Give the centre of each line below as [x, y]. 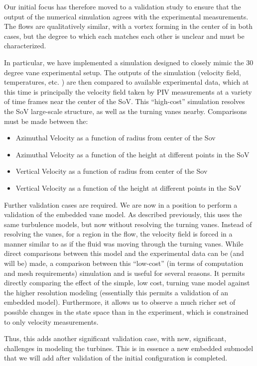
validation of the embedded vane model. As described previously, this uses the [123, 214]
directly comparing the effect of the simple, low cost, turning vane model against [127, 283]
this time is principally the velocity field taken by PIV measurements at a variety [128, 91]
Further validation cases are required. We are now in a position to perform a [121, 204]
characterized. [25, 46]
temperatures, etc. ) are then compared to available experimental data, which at [127, 82]
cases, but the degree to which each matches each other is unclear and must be [124, 36]
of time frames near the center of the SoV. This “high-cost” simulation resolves [125, 101]
